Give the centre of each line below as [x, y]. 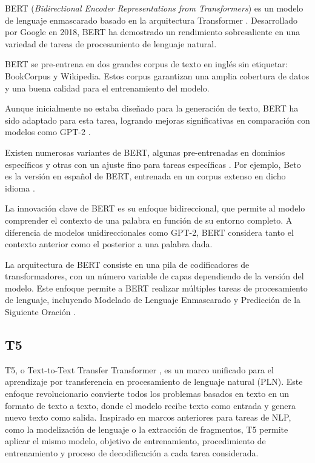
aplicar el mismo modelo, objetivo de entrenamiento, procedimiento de [135, 441]
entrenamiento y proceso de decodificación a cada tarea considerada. [132, 453]
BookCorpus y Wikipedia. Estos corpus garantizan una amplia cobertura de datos [157, 75]
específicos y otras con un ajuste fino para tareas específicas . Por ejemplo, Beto [153, 164]
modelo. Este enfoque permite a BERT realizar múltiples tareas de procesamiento [156, 288]
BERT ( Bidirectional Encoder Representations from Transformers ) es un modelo [154, 8]
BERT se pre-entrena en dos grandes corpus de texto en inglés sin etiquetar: [146, 64]
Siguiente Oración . [41, 312]
